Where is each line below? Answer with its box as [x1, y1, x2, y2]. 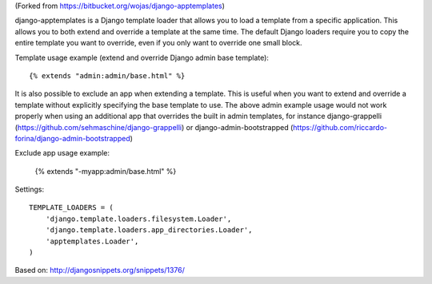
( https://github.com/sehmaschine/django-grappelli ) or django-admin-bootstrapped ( [14, 122, 294, 132]
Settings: [14, 184, 44, 195]
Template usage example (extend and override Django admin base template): [14, 53, 270, 62]
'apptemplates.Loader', [45, 236, 139, 246]
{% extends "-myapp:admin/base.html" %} [34, 166, 177, 176]
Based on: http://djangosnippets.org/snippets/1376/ [14, 266, 186, 275]
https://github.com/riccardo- [293, 122, 388, 132]
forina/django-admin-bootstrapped [14, 133, 131, 143]
